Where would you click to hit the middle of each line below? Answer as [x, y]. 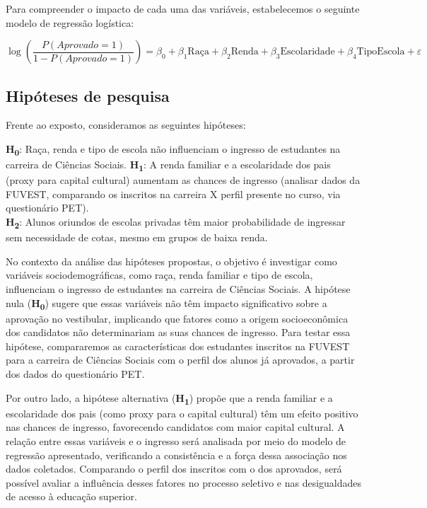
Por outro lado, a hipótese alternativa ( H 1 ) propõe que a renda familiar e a [169, 398]
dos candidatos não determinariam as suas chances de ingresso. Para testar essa [178, 332]
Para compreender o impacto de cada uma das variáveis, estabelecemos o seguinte [183, 8]
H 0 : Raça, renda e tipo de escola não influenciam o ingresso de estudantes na [173, 149]
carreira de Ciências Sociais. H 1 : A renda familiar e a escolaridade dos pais [168, 165]
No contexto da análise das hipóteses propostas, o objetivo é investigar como [171, 261]
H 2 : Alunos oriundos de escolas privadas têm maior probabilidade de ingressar [176, 223]
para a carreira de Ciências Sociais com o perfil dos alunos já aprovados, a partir [180, 360]
